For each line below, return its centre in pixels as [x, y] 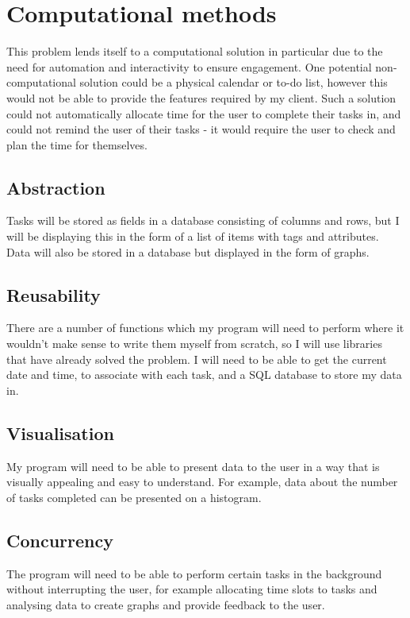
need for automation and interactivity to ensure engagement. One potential [189, 66]
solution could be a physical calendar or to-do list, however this [234, 82]
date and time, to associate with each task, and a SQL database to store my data [204, 375]
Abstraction [56, 187]
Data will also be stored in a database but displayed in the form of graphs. [188, 251]
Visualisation [60, 433]
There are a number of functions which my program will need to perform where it [205, 328]
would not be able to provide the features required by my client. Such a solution [201, 97]
